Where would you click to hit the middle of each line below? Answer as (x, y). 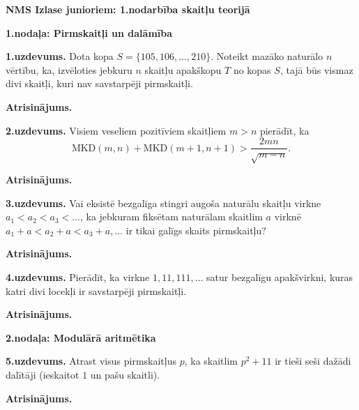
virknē (288, 217)
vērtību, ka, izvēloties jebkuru (69, 69)
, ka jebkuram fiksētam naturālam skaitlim (171, 217)
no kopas (252, 69)
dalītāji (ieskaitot (43, 374)
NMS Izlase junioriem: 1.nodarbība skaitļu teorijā (128, 9)
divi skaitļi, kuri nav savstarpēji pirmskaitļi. (99, 83)
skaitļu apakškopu (183, 69)
